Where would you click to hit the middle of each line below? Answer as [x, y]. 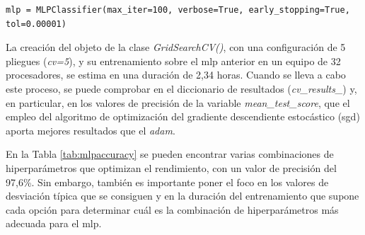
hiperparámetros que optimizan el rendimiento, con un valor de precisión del [171, 167]
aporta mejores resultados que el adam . [91, 130]
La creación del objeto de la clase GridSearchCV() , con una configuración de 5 [176, 47]
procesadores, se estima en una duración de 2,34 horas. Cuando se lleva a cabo [176, 75]
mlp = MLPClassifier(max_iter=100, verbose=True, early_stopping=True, [178, 10]
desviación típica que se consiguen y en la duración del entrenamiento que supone [182, 196]
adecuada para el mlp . [54, 223]
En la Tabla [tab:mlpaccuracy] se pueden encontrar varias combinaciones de [170, 154]
